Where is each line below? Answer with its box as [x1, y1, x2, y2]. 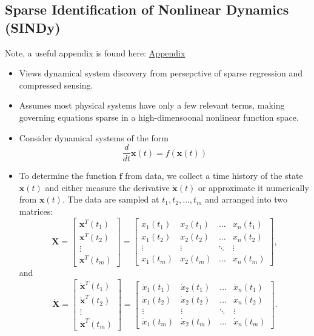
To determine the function [19, 169, 117, 182]
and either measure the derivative [45, 181, 170, 193]
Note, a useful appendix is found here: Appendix [5, 46, 185, 59]
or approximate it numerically [198, 181, 309, 193]
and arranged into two [205, 193, 288, 206]
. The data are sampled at [62, 193, 159, 206]
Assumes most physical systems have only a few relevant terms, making [19, 99, 285, 112]
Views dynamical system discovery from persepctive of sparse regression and [19, 67, 302, 79]
